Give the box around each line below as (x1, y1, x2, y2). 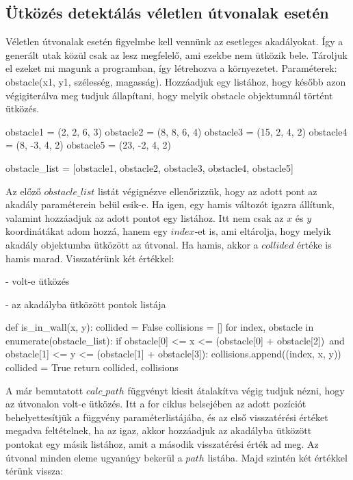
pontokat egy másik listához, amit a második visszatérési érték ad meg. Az (5, 437, 319, 451)
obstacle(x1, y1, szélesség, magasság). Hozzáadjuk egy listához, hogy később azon (5, 74, 346, 88)
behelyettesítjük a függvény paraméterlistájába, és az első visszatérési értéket (5, 409, 328, 424)
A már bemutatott (5, 383, 83, 397)
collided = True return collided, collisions (5, 360, 179, 375)
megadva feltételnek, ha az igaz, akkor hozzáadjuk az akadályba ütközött (5, 423, 312, 438)
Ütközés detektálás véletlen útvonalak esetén (5, 2, 329, 23)
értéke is (297, 237, 332, 251)
